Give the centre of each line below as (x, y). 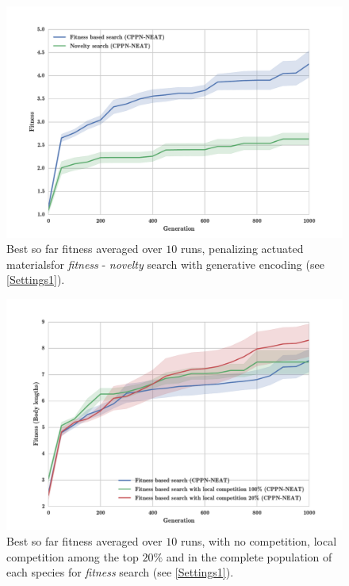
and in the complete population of (249, 556)
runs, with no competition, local (259, 540)
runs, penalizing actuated (242, 249)
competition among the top (73, 556)
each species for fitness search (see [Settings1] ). (120, 572)
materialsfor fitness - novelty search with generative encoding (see (165, 264)
